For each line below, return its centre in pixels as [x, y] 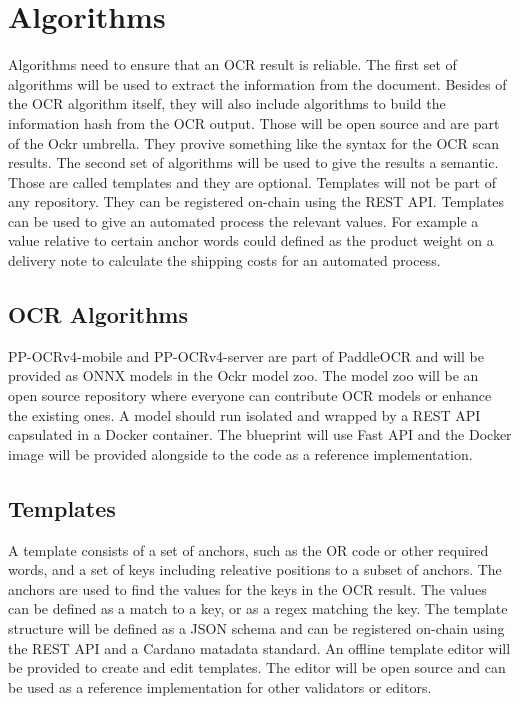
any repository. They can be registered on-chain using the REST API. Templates [256, 201]
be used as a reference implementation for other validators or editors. [220, 686]
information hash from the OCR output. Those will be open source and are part [254, 122]
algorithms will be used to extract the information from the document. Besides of [257, 83]
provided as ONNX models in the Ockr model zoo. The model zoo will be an [243, 375]
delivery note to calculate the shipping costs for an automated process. [224, 260]
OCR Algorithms [98, 314]
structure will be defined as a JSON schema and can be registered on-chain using [256, 628]
